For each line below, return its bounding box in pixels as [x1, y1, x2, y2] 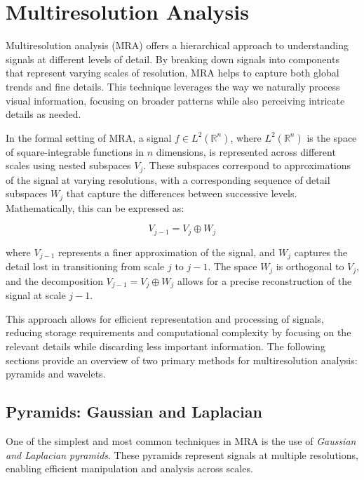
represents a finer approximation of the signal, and [58, 244, 276, 259]
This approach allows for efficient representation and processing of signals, [6, 311, 324, 326]
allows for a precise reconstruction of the [177, 273, 352, 288]
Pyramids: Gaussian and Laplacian [6, 401, 262, 422]
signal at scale [6, 288, 66, 302]
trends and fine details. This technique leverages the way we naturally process [6, 79, 340, 93]
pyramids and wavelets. [6, 366, 106, 381]
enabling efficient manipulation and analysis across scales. [6, 461, 253, 476]
